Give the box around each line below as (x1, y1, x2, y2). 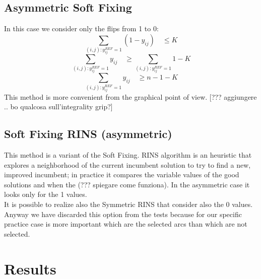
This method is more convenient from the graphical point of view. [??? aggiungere (4, 91, 257, 102)
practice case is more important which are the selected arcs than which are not (4, 219, 247, 229)
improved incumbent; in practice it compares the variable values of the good (4, 169, 239, 180)
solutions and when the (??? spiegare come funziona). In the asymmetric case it (4, 179, 250, 189)
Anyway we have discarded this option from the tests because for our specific (4, 208, 242, 219)
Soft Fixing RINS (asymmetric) (4, 126, 172, 142)
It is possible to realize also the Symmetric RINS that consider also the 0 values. (4, 199, 253, 209)
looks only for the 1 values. (4, 189, 87, 199)
